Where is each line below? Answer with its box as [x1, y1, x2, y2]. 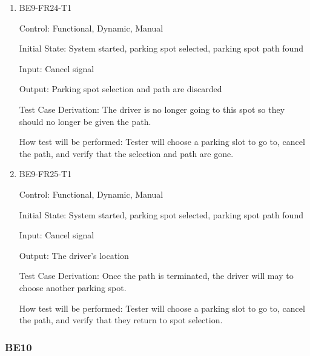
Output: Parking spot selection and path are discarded [19, 82, 222, 95]
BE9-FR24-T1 [19, 1, 72, 13]
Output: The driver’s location [19, 249, 129, 261]
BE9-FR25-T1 [19, 167, 72, 180]
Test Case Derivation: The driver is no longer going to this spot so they [19, 102, 285, 115]
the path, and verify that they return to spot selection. [19, 314, 223, 326]
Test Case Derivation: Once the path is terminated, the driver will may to [19, 269, 294, 282]
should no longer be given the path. [19, 115, 151, 127]
